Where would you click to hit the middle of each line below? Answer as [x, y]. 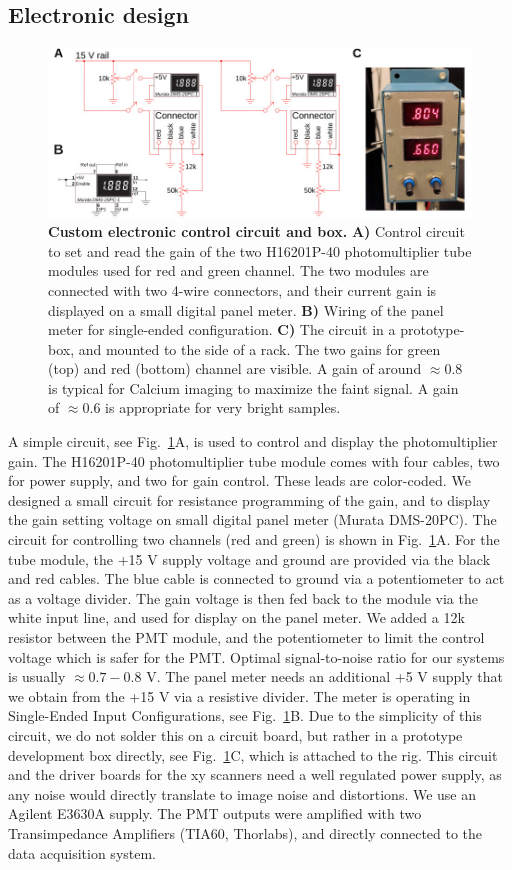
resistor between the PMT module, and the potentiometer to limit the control [246, 637]
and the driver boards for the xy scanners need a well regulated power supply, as [255, 774]
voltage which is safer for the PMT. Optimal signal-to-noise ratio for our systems [256, 656]
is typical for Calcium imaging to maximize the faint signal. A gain [253, 387]
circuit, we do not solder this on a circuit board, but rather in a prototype [235, 734]
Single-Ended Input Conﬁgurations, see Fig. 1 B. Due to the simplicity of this [245, 715]
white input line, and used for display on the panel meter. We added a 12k [236, 617]
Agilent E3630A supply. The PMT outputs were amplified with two [215, 813]
